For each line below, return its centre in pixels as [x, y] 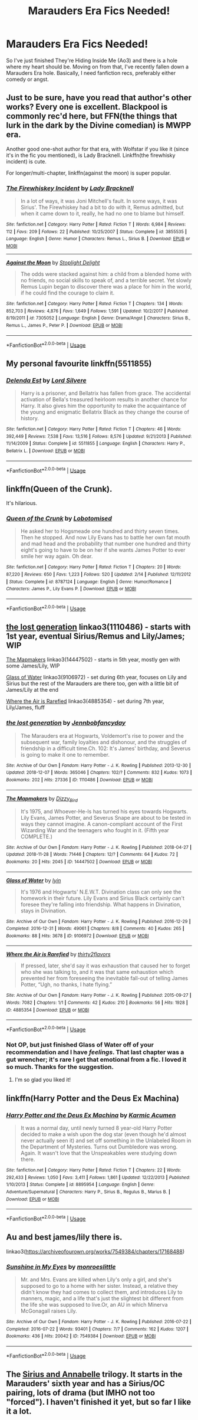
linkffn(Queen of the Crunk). [59, 489]
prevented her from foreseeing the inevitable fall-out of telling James [104, 979]
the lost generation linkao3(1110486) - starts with [98, 627]
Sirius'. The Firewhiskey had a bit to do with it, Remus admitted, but [102, 207]
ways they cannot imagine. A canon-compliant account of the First [101, 824]
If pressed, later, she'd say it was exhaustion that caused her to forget [105, 966]
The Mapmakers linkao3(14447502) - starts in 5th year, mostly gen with [93, 660]
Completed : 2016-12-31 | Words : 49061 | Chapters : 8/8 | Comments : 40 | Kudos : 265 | [95, 929]
